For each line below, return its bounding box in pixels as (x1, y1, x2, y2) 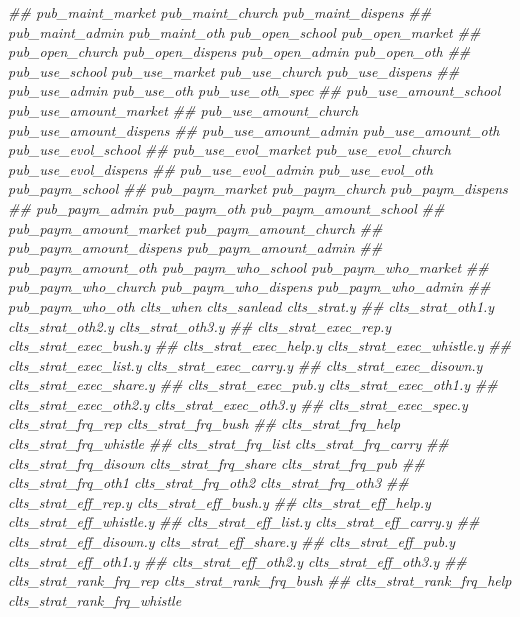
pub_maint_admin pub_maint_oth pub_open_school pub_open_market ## (8, 21, 481, 42)
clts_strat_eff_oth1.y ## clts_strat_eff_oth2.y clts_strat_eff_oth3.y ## (8, 550, 467, 571)
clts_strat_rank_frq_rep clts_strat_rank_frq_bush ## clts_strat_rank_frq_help (8, 570, 512, 591)
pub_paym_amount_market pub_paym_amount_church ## (8, 217, 383, 238)
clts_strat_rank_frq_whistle (8, 589, 182, 610)
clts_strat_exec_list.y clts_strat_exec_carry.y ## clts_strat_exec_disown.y (8, 354, 483, 375)
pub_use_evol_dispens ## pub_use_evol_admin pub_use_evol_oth (8, 158, 434, 179)
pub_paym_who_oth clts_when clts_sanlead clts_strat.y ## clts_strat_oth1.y (8, 295, 495, 316)
